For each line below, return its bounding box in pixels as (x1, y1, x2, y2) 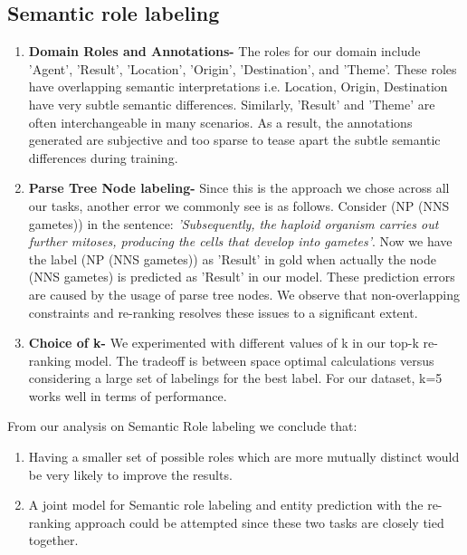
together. (28, 531, 79, 550)
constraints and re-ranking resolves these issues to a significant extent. (28, 302, 418, 321)
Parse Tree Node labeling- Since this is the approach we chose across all (28, 178, 450, 197)
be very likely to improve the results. (28, 464, 233, 483)
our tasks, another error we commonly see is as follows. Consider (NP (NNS (28, 196, 450, 215)
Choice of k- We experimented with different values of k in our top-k (28, 333, 419, 352)
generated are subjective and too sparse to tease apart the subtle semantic (28, 130, 441, 149)
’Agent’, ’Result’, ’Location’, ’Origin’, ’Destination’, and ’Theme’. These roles (28, 59, 457, 78)
